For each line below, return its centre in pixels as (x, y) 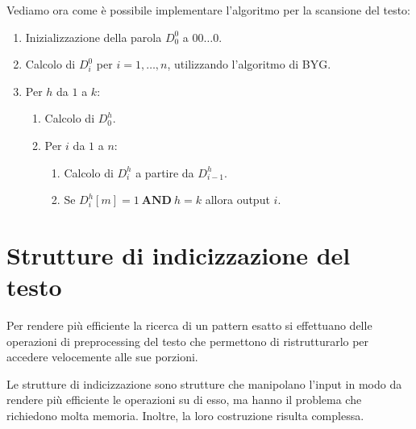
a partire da (165, 172)
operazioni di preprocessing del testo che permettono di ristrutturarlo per (188, 341)
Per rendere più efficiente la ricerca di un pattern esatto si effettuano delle (189, 325)
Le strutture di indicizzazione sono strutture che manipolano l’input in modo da (204, 383)
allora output (237, 200)
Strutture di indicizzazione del (179, 254)
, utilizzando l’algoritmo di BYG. (249, 64)
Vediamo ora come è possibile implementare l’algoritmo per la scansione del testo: (208, 10)
